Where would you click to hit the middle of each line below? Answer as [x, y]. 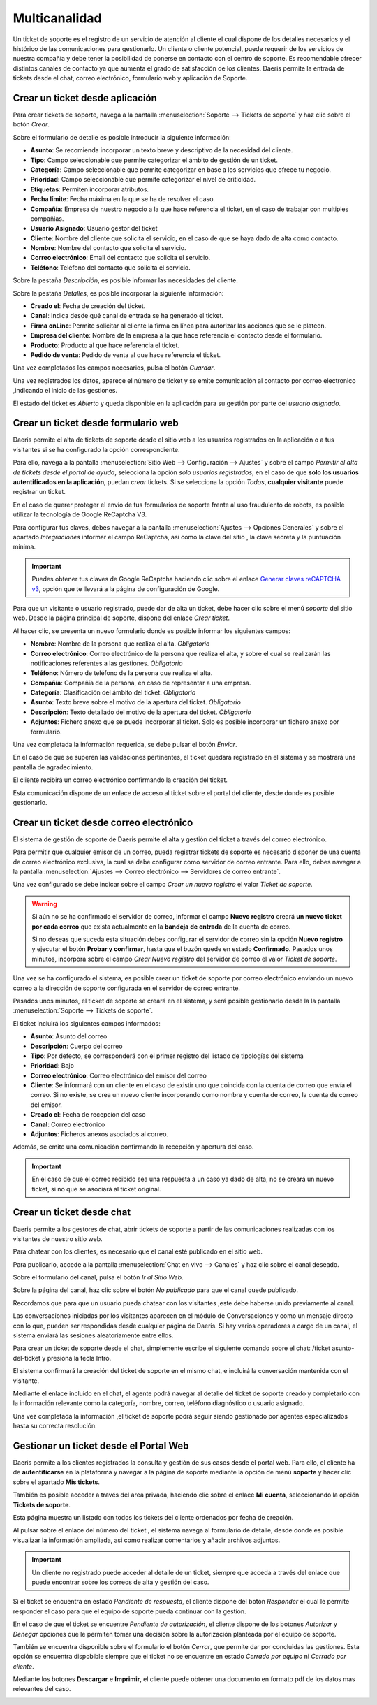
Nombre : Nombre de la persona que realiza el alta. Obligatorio [120, 644]
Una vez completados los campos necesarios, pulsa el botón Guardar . [114, 368]
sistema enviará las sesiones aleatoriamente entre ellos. [93, 1335]
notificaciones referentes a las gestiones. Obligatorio [106, 663]
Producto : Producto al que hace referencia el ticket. [105, 345]
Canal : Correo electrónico [68, 1124]
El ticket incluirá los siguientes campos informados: [87, 1023]
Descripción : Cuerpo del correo [76, 1046]
